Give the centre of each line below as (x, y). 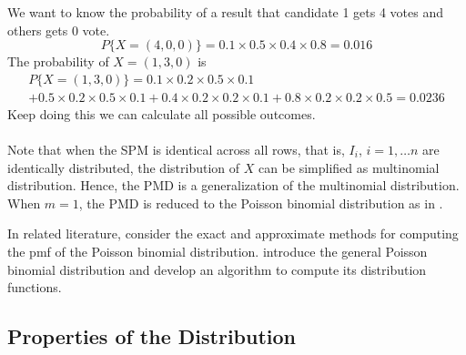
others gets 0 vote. (59, 30)
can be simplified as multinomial (349, 167)
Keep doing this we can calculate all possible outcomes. (162, 113)
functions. (35, 287)
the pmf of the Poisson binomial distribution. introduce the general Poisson (218, 251)
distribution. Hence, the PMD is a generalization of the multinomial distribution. (233, 185)
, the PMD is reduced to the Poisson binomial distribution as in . (261, 203)
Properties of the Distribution (152, 336)
